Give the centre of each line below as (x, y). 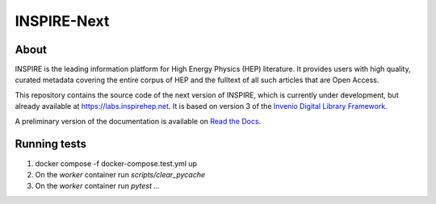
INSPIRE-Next (62, 21)
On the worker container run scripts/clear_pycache (120, 174)
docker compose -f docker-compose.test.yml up (116, 163)
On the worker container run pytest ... (98, 186)
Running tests (51, 144)
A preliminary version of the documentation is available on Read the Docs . (138, 121)
